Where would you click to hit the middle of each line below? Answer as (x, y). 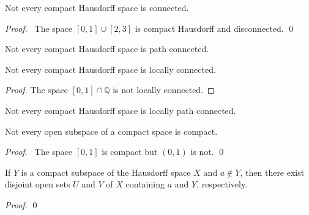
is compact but (130, 152)
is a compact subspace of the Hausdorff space (106, 172)
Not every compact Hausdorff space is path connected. (107, 49)
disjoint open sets (38, 184)
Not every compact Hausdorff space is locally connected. (110, 69)
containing (145, 184)
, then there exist (272, 172)
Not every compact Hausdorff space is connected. (97, 7)
